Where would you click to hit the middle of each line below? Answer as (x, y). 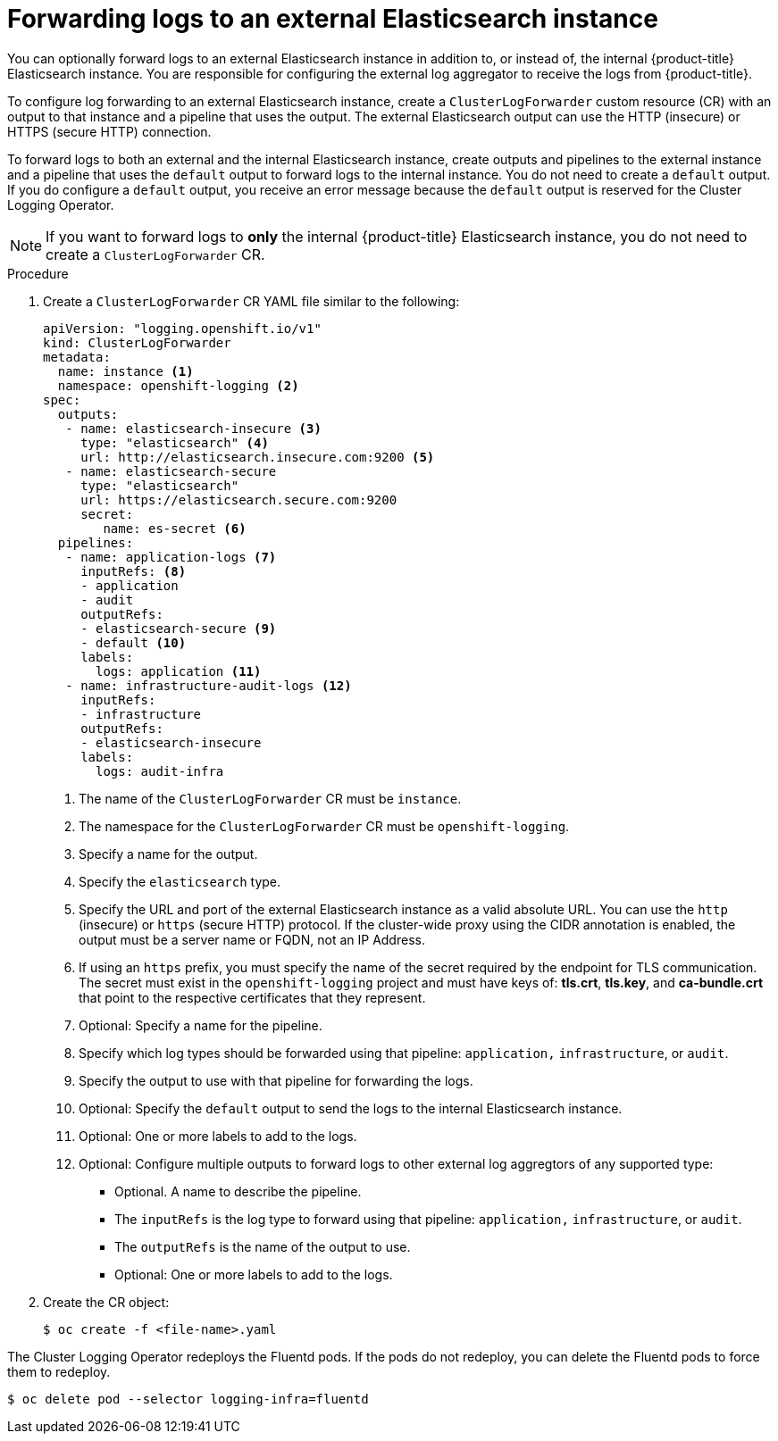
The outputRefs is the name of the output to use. (263, 1246)
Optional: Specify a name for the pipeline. (201, 1025)
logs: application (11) (179, 671)
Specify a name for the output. (168, 854)
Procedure (38, 273)
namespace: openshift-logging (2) (178, 385)
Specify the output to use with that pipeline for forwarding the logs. (276, 1080)
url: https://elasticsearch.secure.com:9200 (239, 500)
